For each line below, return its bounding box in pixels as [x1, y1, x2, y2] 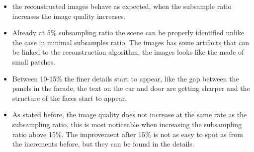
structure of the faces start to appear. [12, 92, 127, 103]
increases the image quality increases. [12, 10, 126, 21]
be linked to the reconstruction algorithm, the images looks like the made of [12, 47, 244, 57]
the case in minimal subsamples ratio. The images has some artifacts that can [12, 37, 250, 47]
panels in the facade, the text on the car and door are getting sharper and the [12, 83, 250, 93]
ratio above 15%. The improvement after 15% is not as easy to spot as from [12, 129, 243, 139]
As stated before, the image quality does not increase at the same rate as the [12, 109, 247, 120]
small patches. [12, 56, 55, 67]
